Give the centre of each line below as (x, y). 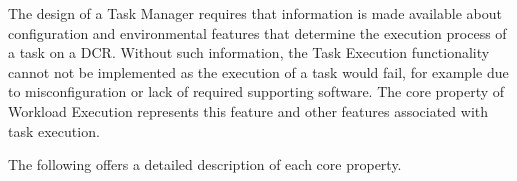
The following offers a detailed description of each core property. (205, 164)
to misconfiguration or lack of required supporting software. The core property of (256, 91)
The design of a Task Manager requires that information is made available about (255, 13)
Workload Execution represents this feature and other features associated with (248, 110)
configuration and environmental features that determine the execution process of (257, 32)
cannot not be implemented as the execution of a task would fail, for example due (258, 71)
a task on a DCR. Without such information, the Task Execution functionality (249, 52)
